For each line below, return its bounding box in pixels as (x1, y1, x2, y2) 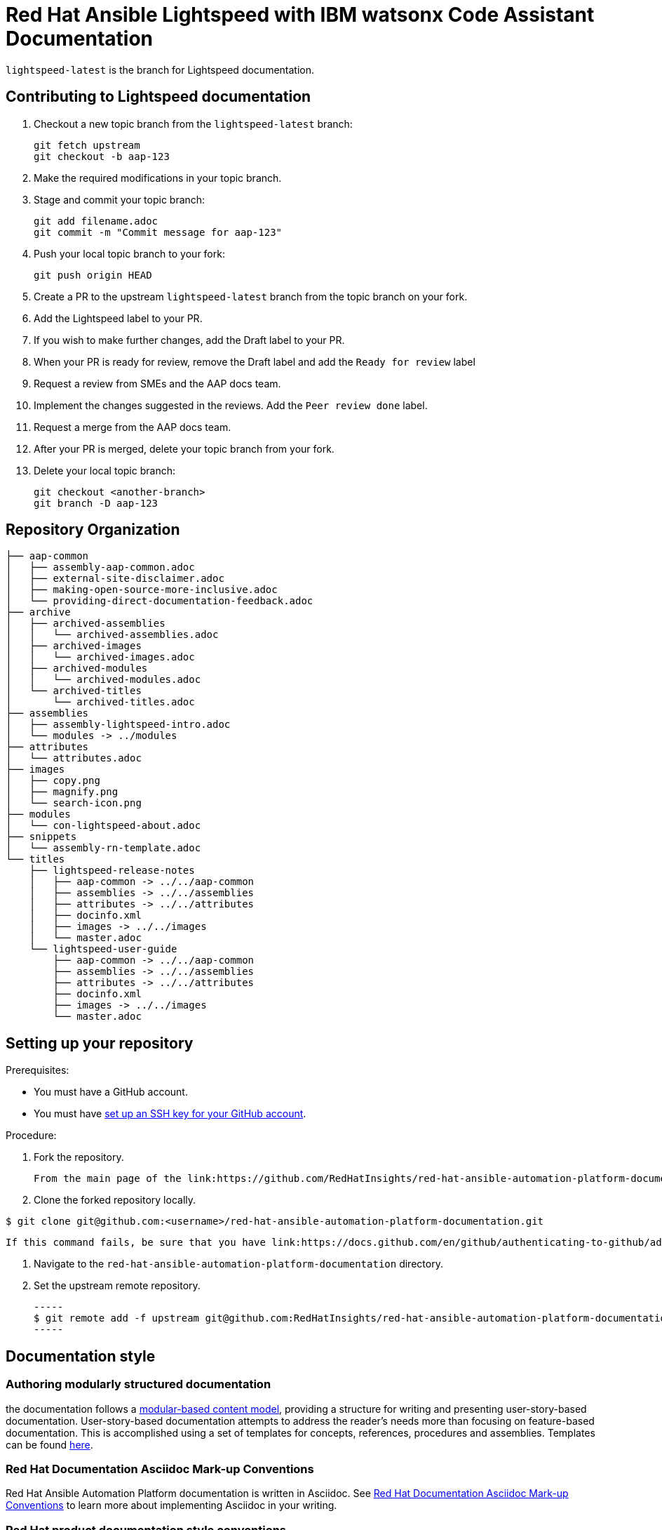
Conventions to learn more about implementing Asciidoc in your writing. (6, 1499, 337, 1512)
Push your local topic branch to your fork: (34, 247, 225, 260)
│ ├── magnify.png (6, 786, 119, 798)
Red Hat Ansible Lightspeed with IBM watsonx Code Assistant (6, 3, 595, 27)
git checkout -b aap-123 (34, 150, 170, 162)
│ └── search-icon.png (6, 797, 142, 809)
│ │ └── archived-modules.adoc (6, 674, 201, 686)
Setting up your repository (6, 1034, 194, 1052)
